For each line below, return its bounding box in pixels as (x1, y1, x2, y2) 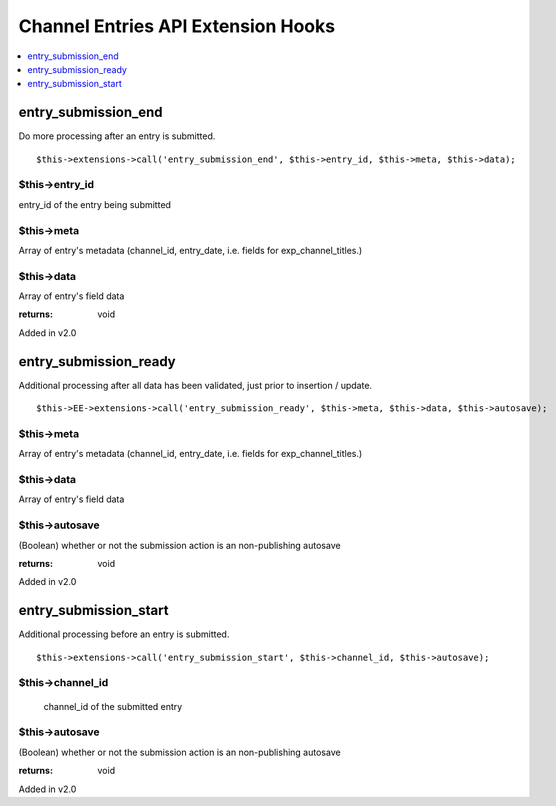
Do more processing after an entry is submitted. (18, 130, 216, 142)
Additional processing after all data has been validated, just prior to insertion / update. (18, 379, 373, 391)
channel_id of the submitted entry (43, 700, 183, 712)
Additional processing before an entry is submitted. (18, 628, 230, 640)
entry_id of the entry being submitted (18, 198, 172, 210)
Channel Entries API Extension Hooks (18, 15, 335, 37)
